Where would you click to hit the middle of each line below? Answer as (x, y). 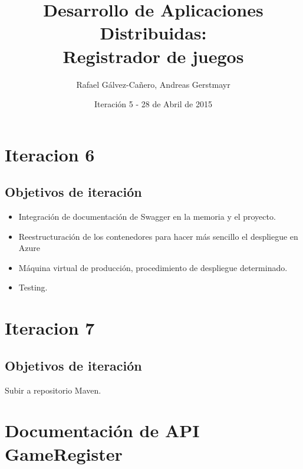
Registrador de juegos (153, 56)
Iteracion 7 (50, 328)
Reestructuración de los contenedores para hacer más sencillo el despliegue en (158, 236)
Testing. (33, 287)
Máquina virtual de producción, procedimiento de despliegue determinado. (153, 267)
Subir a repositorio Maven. (53, 390)
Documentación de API (102, 430)
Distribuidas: (153, 33)
